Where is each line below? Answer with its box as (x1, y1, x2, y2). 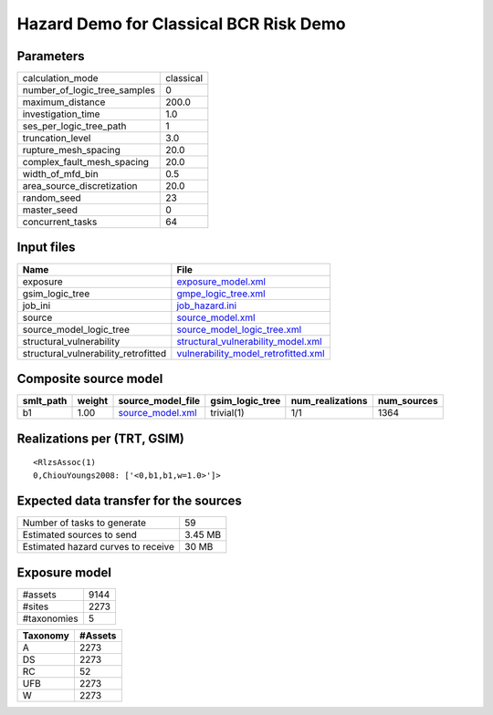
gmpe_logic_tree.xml (176, 287, 266, 300)
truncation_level (22, 132, 91, 145)
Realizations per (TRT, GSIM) (16, 430, 184, 446)
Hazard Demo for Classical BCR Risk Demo (16, 14, 346, 34)
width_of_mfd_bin (22, 168, 100, 181)
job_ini (22, 299, 51, 312)
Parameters (16, 48, 85, 64)
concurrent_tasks (22, 215, 98, 228)
